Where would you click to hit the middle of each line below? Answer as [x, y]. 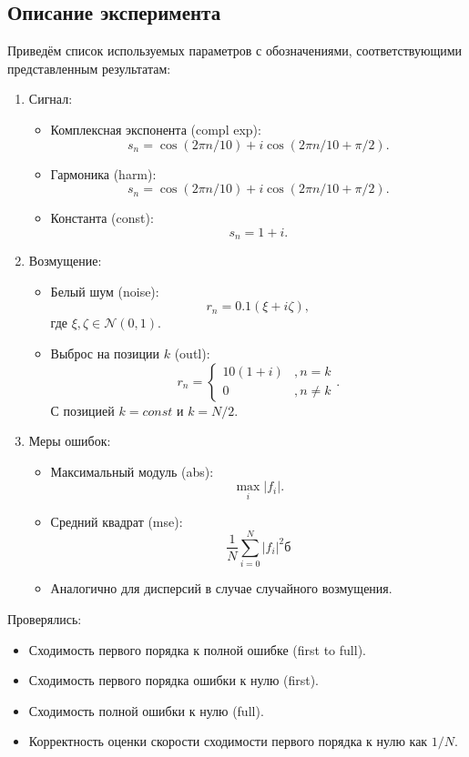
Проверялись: [45, 618]
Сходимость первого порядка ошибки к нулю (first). [174, 680]
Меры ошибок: [70, 441]
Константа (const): [102, 218]
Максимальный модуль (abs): [132, 471]
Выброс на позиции [105, 353]
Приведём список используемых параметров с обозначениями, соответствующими [235, 50]
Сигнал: [51, 99]
